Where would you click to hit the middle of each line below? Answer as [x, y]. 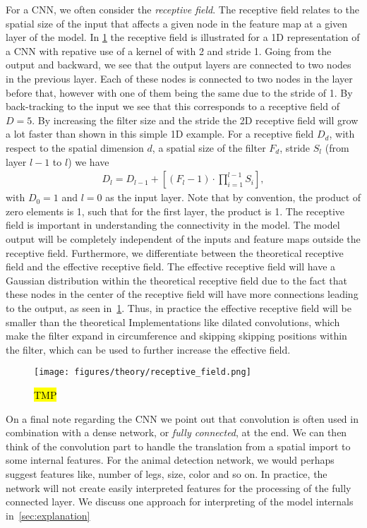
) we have [89, 161]
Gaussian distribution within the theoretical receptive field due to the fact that [176, 280]
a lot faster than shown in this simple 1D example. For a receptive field [160, 134]
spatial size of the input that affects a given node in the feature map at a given [177, 23]
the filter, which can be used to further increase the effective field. [148, 349]
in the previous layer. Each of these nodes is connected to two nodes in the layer [179, 78]
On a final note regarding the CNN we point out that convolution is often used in [182, 418]
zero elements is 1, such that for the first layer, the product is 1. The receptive [175, 211]
